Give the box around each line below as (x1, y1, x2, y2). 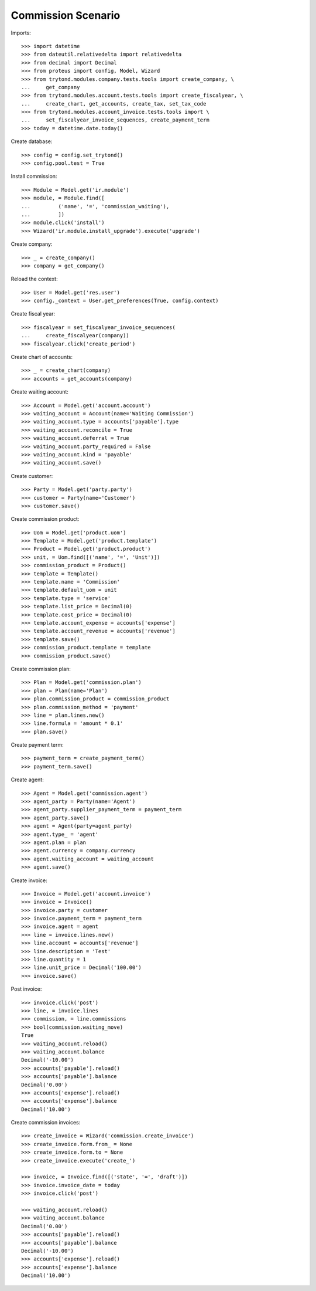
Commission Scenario (11, 9, 121, 22)
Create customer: (11, 472, 53, 479)
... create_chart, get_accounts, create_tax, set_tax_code (21, 100, 207, 107)
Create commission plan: (11, 665, 71, 672)
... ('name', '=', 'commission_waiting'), (21, 203, 170, 209)
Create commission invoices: (11, 1119, 81, 1126)
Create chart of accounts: (11, 354, 73, 361)
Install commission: (11, 173, 57, 180)
